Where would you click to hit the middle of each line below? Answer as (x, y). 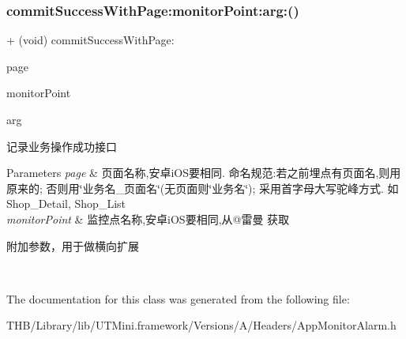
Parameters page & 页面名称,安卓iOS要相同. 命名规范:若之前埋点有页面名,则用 (204, 173)
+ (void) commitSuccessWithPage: (90, 40)
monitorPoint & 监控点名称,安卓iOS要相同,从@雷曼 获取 (148, 218)
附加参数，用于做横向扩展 (73, 245)
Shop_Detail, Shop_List (66, 203)
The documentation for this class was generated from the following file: (178, 298)
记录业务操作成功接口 (62, 146)
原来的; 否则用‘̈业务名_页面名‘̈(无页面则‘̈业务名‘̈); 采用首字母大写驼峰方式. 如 (203, 188)
